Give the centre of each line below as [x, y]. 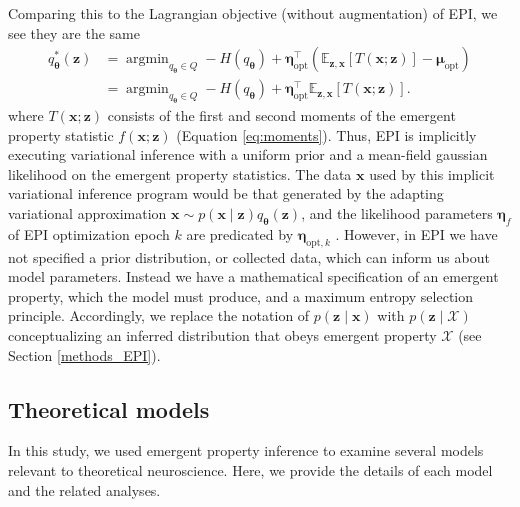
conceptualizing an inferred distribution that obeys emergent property [222, 334]
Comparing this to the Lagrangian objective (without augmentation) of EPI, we [253, 13]
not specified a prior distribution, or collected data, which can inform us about [249, 256]
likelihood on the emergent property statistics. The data [180, 173]
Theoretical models [109, 408]
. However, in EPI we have [416, 233]
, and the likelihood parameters [397, 212]
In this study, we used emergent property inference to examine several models [246, 450]
